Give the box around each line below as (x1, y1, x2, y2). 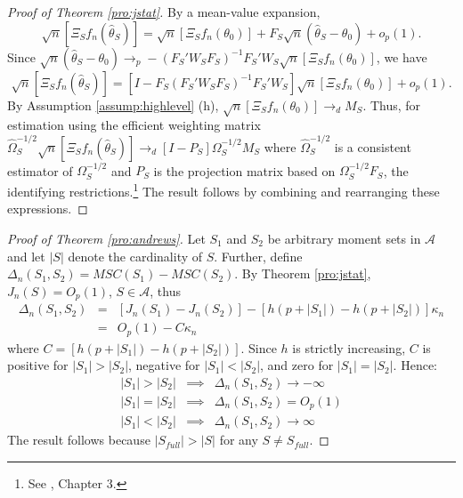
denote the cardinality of (68, 246, 203, 265)
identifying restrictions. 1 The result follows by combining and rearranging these (7, 180, 440, 200)
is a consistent (334, 137, 411, 156)
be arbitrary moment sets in (267, 229, 421, 247)
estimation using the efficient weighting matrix (7, 116, 261, 134)
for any (219, 430, 258, 449)
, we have (376, 47, 427, 66)
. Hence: (393, 356, 437, 374)
